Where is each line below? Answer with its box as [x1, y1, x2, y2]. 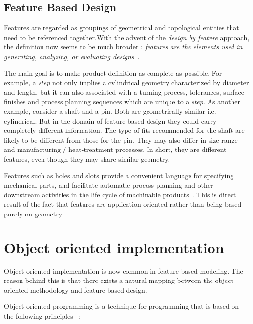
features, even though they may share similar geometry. [4, 153, 170, 164]
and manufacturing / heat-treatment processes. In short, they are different [4, 144, 227, 154]
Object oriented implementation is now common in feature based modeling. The [4, 265, 243, 276]
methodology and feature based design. [30, 284, 147, 295]
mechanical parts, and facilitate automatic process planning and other [4, 180, 213, 190]
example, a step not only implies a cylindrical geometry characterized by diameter [4, 77, 249, 87]
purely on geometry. [4, 208, 63, 218]
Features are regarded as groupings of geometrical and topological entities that [4, 22, 239, 33]
